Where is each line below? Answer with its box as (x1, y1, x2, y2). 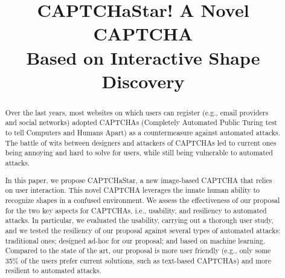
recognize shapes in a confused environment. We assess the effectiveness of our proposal (5, 195, 280, 205)
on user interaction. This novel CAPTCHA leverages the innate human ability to (5, 185, 260, 195)
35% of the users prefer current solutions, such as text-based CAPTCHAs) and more (5, 255, 271, 265)
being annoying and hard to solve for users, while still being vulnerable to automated (5, 147, 273, 158)
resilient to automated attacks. (5, 265, 101, 276)
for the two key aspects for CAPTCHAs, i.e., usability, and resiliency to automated (5, 205, 267, 215)
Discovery (101, 68, 185, 93)
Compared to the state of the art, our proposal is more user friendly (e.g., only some (5, 245, 271, 256)
